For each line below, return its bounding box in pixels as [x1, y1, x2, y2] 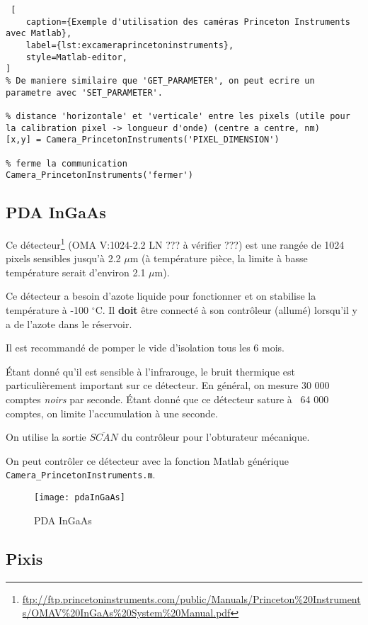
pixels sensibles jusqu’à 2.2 [6, 251, 121, 266]
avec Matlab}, [6, 28, 72, 39]
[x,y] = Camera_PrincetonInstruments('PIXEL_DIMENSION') [6, 135, 280, 145]
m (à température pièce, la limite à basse [130, 251, 308, 266]
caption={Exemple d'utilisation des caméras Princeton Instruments [25, 16, 350, 27]
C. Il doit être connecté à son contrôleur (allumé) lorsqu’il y [95, 303, 357, 317]
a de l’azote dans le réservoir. [6, 316, 132, 331]
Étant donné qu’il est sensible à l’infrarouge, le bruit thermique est [6, 364, 296, 378]
